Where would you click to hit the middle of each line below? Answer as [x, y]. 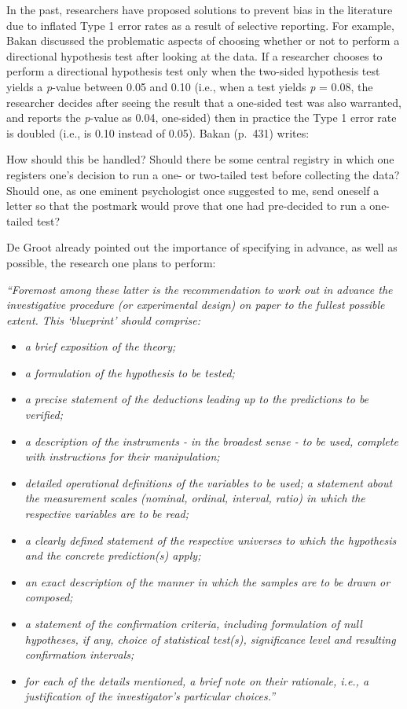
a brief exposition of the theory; [100, 346]
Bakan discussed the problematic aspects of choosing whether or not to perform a [203, 40]
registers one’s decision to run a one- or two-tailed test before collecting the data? [203, 174]
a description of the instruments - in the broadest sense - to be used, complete [211, 441]
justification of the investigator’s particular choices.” [150, 696]
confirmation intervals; [79, 654]
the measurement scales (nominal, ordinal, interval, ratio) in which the [195, 498]
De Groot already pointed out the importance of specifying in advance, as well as [202, 247]
